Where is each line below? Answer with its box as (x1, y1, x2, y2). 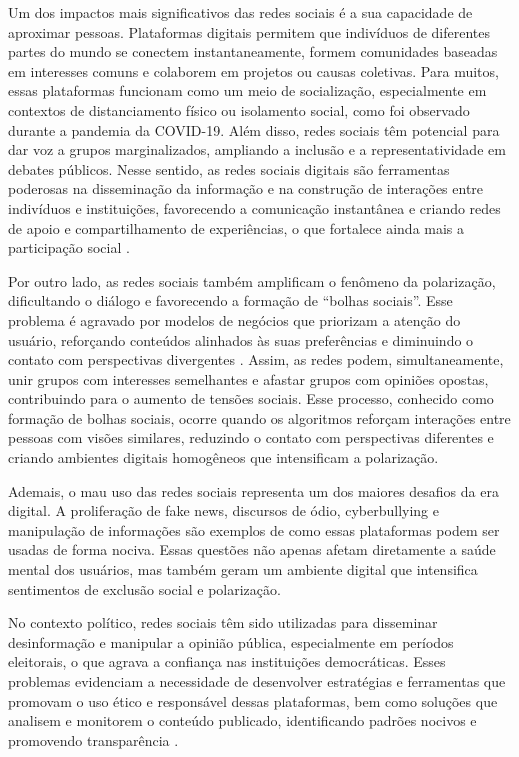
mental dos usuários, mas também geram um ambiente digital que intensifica (8, 559, 478, 580)
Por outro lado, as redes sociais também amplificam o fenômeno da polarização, (8, 270, 496, 291)
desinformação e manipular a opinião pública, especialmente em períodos (8, 631, 454, 652)
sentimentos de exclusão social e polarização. (8, 578, 281, 599)
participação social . (8, 237, 130, 258)
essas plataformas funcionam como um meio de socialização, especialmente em (8, 80, 487, 101)
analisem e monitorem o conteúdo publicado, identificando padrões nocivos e (8, 710, 477, 731)
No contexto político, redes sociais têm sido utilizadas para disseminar (8, 612, 438, 633)
